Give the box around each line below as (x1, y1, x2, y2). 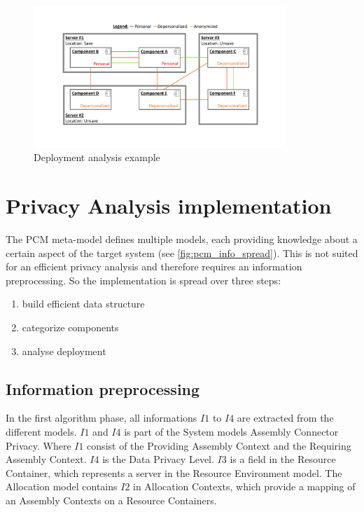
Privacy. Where (6, 438, 71, 452)
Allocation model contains (6, 479, 118, 494)
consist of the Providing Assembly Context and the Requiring (87, 438, 351, 452)
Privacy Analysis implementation (6, 191, 332, 220)
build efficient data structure (22, 296, 145, 311)
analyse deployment (22, 343, 106, 358)
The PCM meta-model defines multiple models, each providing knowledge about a (6, 232, 358, 247)
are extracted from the (237, 410, 334, 425)
